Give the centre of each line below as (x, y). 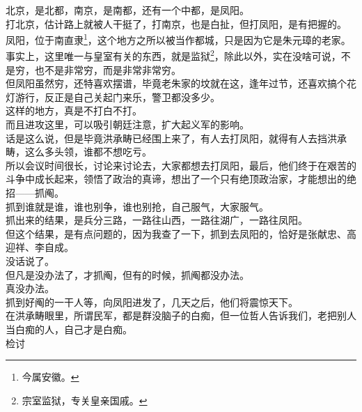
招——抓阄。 (35, 193)
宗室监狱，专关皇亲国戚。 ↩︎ (85, 400)
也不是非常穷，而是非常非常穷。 (108, 69)
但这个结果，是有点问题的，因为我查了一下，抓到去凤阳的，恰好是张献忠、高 (181, 233)
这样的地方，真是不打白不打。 (74, 110)
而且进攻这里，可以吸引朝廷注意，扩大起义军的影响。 (127, 124)
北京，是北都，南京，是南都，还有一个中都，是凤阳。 (127, 10)
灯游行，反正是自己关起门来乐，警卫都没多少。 (113, 97)
